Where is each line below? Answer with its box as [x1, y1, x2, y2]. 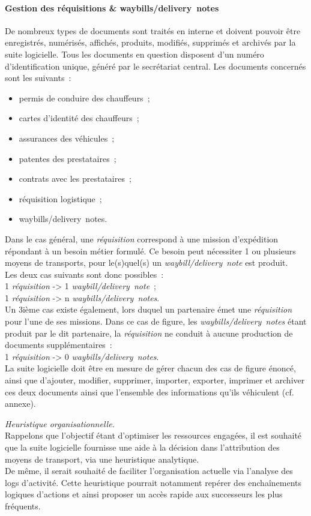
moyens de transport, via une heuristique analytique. [5, 452, 199, 465]
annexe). [5, 397, 36, 410]
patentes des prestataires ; [19, 152, 116, 164]
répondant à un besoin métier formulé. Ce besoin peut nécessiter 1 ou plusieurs [5, 244, 296, 257]
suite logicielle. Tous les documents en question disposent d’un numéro [5, 47, 264, 60]
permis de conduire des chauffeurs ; [19, 91, 150, 104]
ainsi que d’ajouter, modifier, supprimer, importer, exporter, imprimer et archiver [5, 374, 305, 386]
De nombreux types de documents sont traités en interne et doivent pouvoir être [5, 24, 301, 37]
